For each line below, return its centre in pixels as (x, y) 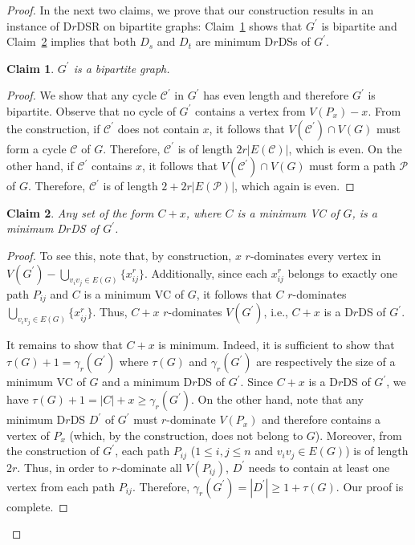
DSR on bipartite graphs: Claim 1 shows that (189, 25)
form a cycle (37, 148)
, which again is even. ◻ (295, 186)
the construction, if (53, 128)
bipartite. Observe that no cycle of (91, 110)
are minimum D (234, 41)
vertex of (28, 435)
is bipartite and (359, 25)
